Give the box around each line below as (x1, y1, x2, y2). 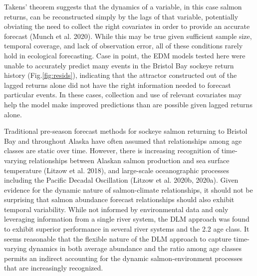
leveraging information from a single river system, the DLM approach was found (4, 214, 250, 224)
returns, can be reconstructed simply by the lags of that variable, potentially (4, 11, 239, 21)
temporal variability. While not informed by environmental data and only (4, 204, 229, 214)
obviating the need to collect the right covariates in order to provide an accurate (4, 21, 250, 31)
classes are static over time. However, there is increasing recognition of (4, 145, 220, 156)
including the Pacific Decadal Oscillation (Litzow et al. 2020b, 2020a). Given (4, 175, 239, 185)
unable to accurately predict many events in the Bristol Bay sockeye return (4, 60, 234, 70)
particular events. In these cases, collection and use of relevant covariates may (4, 89, 242, 100)
